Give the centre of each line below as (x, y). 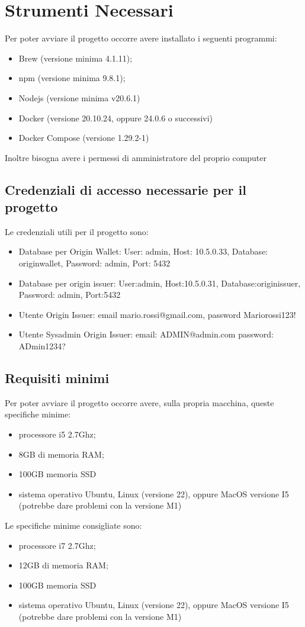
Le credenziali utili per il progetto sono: (77, 231)
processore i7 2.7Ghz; (57, 545)
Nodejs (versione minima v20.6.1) (79, 97)
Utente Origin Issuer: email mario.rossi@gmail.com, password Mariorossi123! (157, 314)
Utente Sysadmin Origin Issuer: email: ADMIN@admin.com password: (146, 334)
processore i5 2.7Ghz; (57, 434)
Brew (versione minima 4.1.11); (76, 58)
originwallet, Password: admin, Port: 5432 (94, 263)
